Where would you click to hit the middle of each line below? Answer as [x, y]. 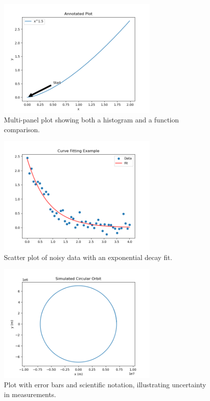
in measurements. [30, 394]
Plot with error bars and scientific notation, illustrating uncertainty [105, 385]
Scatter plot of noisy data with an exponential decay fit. [88, 257]
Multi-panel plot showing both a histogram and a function [92, 120]
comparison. [22, 129]
